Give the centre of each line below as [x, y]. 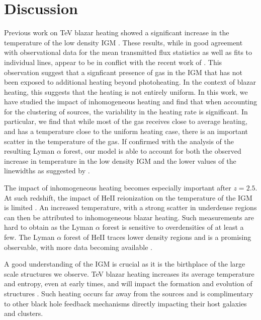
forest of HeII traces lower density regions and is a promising [157, 237]
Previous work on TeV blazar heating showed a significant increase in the [117, 33]
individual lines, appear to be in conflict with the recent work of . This [113, 62]
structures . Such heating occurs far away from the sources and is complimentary [129, 293]
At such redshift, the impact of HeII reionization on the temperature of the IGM [128, 197]
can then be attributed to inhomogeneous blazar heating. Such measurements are [129, 217]
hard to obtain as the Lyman [49, 227]
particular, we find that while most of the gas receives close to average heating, [126, 121]
